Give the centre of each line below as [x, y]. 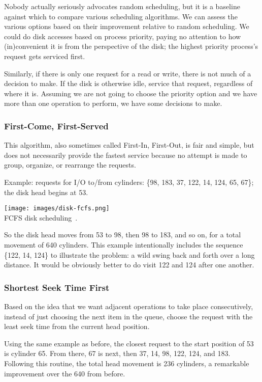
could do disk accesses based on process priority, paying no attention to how [123, 36]
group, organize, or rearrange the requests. [70, 165]
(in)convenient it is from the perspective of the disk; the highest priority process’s [131, 46]
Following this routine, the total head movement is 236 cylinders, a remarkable [127, 363]
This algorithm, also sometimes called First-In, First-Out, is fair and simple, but [129, 145]
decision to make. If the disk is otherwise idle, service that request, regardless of [128, 83]
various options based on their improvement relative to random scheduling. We [127, 26]
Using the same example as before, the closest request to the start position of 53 [129, 343]
